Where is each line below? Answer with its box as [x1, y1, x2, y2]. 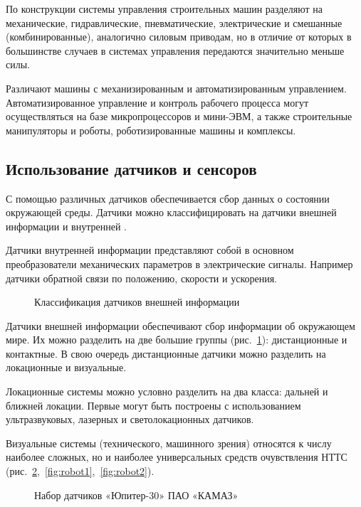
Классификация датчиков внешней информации [34, 294, 240, 309]
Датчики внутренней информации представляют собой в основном [6, 242, 294, 257]
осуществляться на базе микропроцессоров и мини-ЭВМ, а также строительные [6, 109, 352, 124]
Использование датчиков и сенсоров [6, 157, 257, 179]
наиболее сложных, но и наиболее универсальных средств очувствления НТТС [6, 449, 347, 464]
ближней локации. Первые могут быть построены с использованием [6, 397, 301, 412]
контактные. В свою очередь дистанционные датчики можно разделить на [6, 346, 326, 361]
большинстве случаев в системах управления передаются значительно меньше [6, 43, 345, 58]
